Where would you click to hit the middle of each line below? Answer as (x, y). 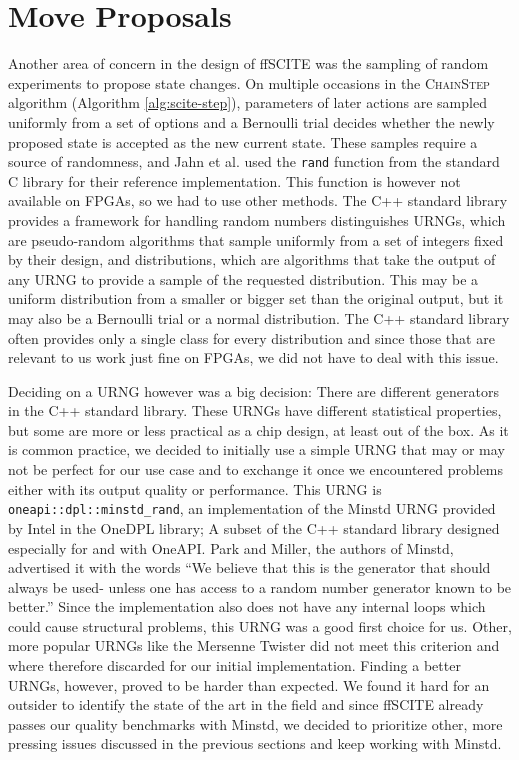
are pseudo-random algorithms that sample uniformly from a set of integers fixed (256, 239)
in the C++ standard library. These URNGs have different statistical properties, (255, 410)
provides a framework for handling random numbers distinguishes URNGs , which (257, 219)
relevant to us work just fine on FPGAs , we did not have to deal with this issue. (253, 357)
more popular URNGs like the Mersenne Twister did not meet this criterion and (254, 645)
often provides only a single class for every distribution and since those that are (251, 337)
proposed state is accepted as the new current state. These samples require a (243, 141)
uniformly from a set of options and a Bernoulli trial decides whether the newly (251, 121)
